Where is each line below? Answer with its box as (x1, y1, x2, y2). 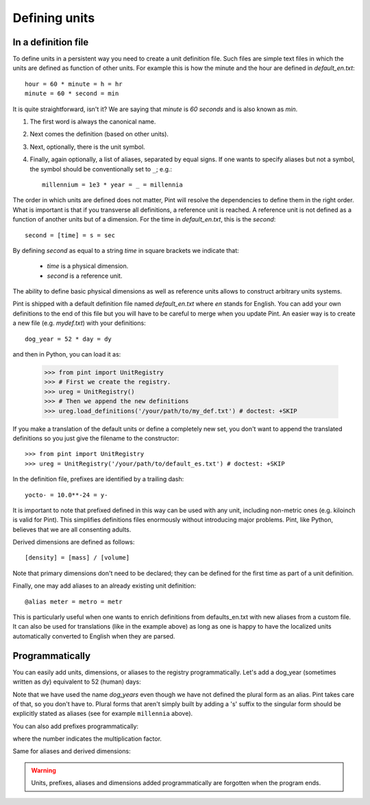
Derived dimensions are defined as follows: (12, 538, 135, 546)
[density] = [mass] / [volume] (25, 554, 130, 562)
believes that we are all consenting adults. (12, 525, 132, 533)
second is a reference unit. (47, 272, 123, 280)
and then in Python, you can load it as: (12, 350, 121, 359)
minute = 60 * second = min (25, 90, 119, 97)
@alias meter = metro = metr (25, 597, 123, 605)
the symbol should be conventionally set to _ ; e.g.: (29, 165, 173, 173)
